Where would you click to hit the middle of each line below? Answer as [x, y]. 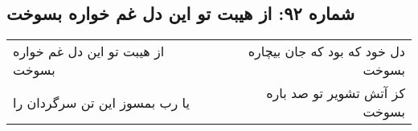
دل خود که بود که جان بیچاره [326, 51]
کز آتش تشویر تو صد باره [336, 93]
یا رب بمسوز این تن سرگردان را [101, 102]
